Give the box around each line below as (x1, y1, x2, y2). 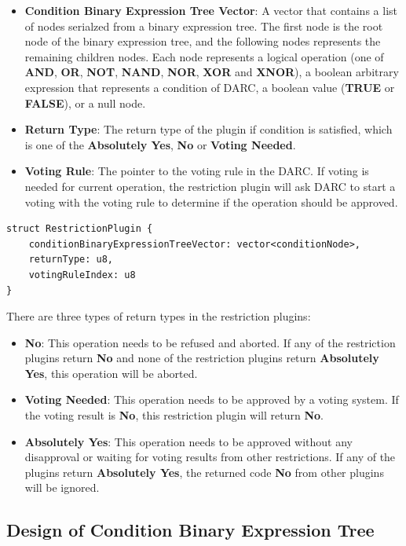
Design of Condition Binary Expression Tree (6, 518, 375, 542)
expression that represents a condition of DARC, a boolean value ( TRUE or (24, 79, 395, 95)
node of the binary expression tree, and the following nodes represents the (24, 33, 381, 49)
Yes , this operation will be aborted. (24, 365, 198, 381)
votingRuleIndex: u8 (28, 269, 136, 280)
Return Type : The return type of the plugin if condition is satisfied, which (24, 121, 393, 137)
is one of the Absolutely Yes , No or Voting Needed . (24, 136, 296, 152)
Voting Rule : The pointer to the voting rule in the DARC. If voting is (24, 163, 369, 179)
